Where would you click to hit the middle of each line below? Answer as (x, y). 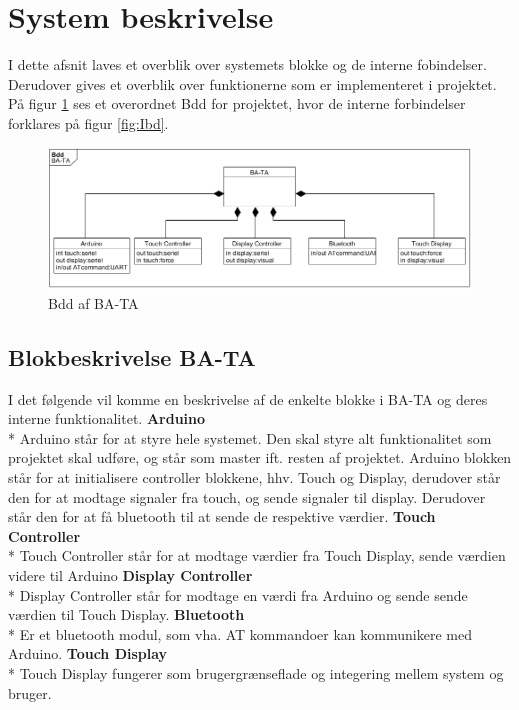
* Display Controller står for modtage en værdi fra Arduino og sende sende (238, 594)
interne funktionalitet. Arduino (107, 418)
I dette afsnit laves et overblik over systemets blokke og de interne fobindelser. (247, 64)
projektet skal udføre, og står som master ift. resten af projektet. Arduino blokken (260, 457)
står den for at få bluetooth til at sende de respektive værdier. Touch (222, 516)
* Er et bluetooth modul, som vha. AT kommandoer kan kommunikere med (240, 633)
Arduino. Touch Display (88, 653)
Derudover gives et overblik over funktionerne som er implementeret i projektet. (252, 83)
